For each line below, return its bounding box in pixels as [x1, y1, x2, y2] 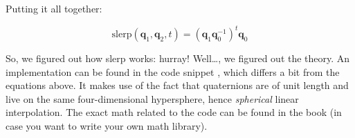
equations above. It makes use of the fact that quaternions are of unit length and [6, 78, 349, 92]
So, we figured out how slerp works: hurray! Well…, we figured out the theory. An [6, 51, 350, 66]
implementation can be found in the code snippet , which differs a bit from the [6, 64, 340, 79]
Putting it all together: [6, 1, 102, 15]
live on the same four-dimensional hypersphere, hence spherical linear [6, 91, 299, 106]
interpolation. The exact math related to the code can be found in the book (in [6, 105, 342, 119]
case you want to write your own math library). [6, 119, 208, 133]
